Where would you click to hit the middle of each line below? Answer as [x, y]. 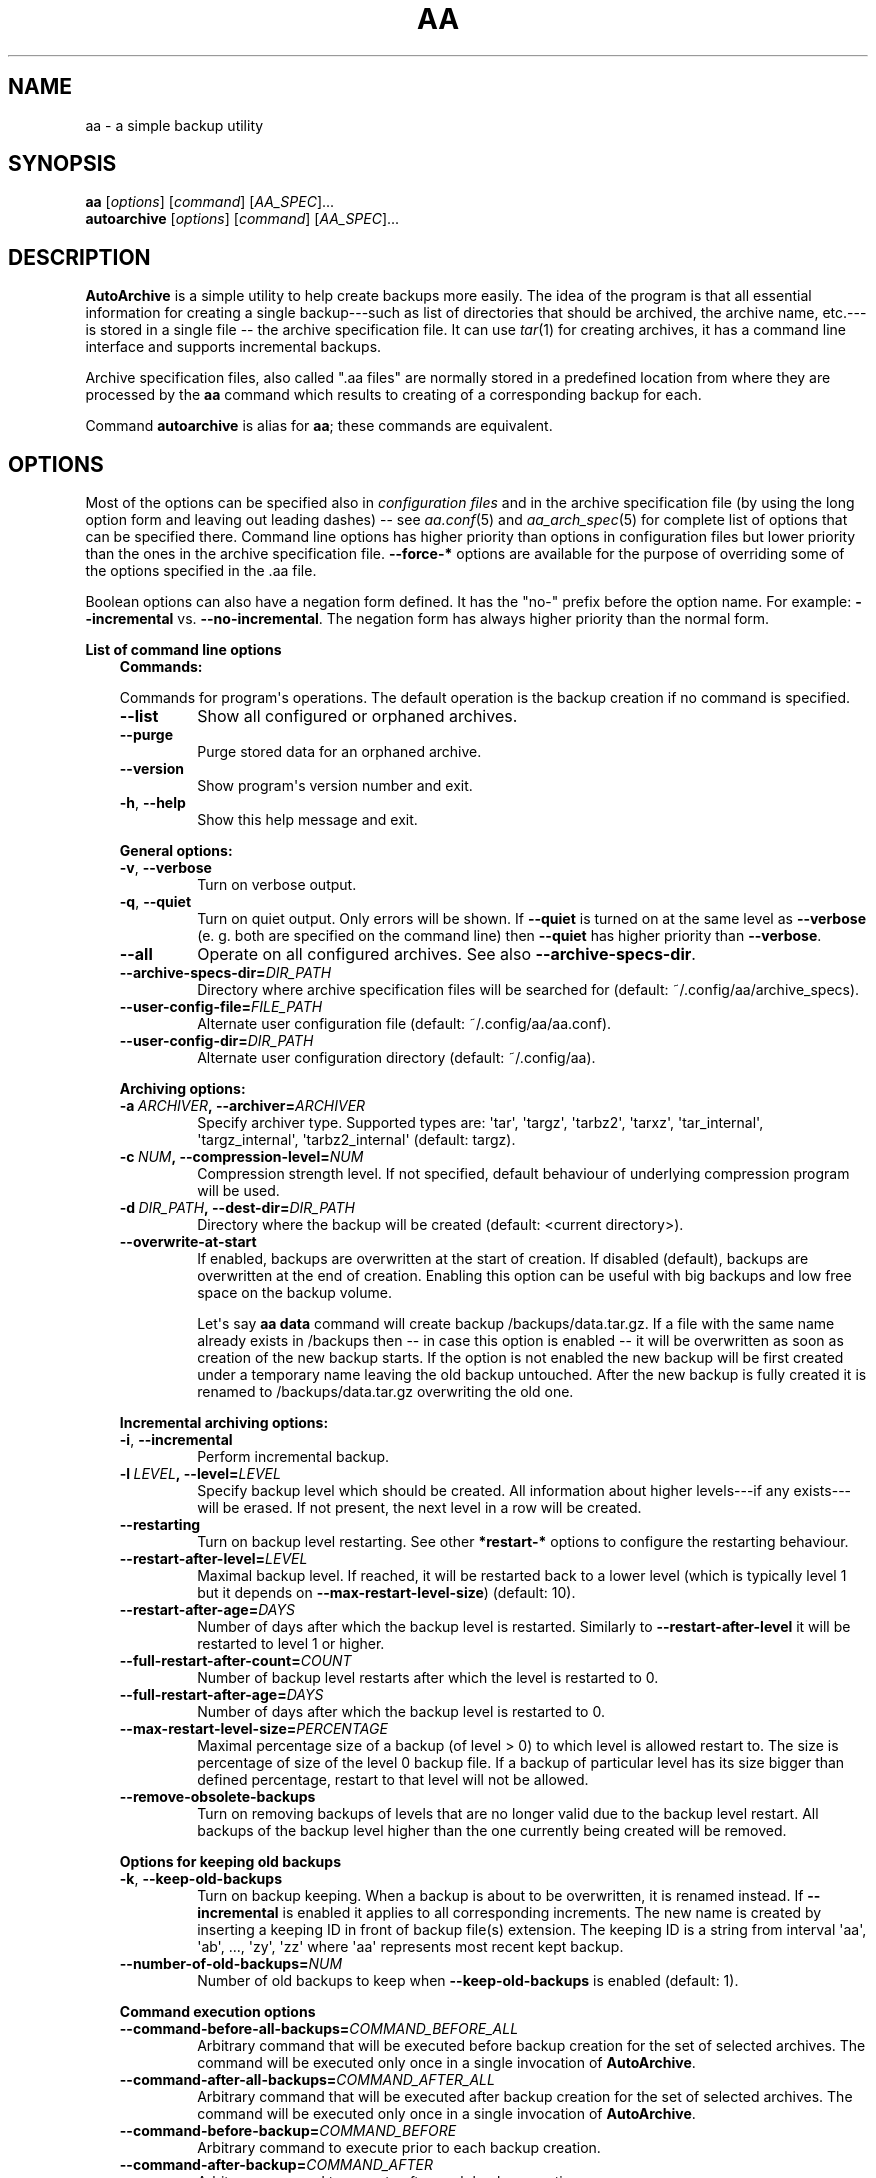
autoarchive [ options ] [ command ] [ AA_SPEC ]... [242, 219]
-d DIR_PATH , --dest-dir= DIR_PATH [237, 1208]
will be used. [238, 1191]
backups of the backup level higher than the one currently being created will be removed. [492, 1831]
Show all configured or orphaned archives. [357, 716]
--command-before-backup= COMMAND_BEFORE [288, 2131]
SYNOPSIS [62, 164]
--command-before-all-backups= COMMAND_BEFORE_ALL [319, 2029]
